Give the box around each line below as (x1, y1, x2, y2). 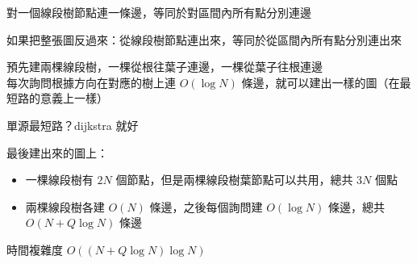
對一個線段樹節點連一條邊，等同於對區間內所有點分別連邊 (6, 4, 311, 20)
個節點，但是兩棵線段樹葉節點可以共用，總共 (115, 171, 353, 188)
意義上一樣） (40, 90, 108, 107)
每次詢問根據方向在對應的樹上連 (6, 73, 176, 90)
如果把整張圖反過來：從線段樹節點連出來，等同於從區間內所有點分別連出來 (6, 31, 402, 48)
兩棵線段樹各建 (25, 198, 105, 215)
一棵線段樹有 (25, 171, 94, 188)
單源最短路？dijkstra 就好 (6, 116, 139, 133)
